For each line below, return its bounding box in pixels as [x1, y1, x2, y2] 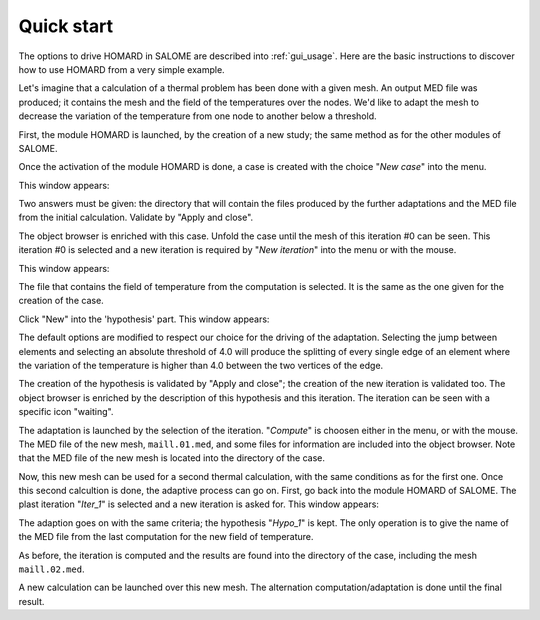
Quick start [18, 15, 114, 37]
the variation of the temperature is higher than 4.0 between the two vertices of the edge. [18, 359, 384, 371]
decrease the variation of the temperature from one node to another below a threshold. [18, 110, 377, 122]
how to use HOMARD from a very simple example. [18, 63, 225, 75]
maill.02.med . [18, 563, 85, 575]
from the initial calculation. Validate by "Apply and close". [18, 211, 254, 224]
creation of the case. [18, 295, 104, 307]
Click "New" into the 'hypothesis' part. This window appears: [18, 313, 270, 325]
